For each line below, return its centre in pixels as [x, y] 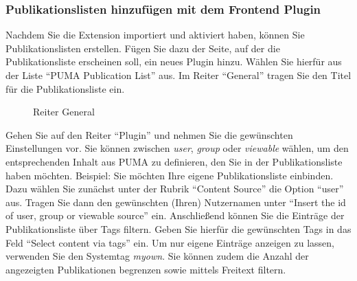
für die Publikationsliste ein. [65, 88]
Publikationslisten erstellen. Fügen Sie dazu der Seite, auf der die [143, 48]
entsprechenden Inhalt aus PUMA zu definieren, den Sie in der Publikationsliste [174, 161]
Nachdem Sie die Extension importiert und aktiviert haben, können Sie [155, 35]
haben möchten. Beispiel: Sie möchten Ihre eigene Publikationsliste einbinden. [170, 175]
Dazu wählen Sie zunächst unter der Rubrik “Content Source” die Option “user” [175, 189]
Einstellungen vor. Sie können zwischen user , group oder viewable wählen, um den [177, 148]
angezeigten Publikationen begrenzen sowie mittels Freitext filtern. [146, 269]
